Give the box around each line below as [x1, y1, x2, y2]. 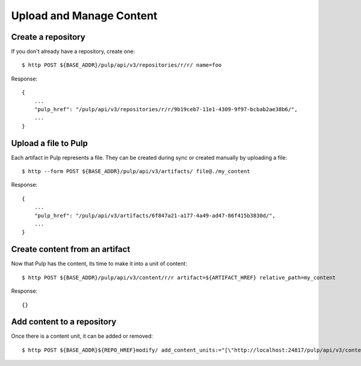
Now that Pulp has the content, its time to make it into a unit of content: [11, 260, 188, 267]
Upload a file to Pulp [11, 138, 88, 148]
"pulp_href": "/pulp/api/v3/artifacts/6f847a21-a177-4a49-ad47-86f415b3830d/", [34, 212, 276, 219]
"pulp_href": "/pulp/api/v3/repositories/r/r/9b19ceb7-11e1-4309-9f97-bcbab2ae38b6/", [34, 106, 298, 113]
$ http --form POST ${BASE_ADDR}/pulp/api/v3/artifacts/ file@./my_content [22, 168, 250, 175]
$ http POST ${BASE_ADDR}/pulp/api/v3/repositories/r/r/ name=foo [22, 62, 222, 69]
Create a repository [11, 32, 85, 42]
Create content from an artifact [11, 244, 131, 255]
